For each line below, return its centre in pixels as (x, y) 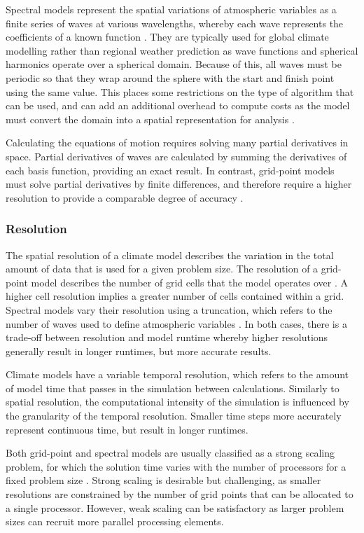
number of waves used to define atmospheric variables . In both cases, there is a (176, 323)
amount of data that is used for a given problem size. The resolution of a (162, 269)
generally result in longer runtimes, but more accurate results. (139, 351)
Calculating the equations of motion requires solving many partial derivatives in (177, 143)
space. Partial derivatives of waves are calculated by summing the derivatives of (176, 156)
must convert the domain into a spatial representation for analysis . (150, 119)
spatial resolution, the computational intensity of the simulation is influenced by (177, 402)
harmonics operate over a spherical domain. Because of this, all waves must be (174, 64)
